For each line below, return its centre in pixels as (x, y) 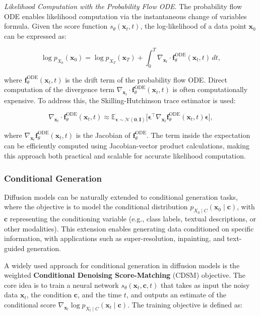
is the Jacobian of (103, 135)
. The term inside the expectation (198, 135)
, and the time (100, 295)
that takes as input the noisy (205, 285)
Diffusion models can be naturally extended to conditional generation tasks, (121, 196)
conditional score (30, 304)
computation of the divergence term (59, 89)
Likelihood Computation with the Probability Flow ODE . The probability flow (123, 6)
